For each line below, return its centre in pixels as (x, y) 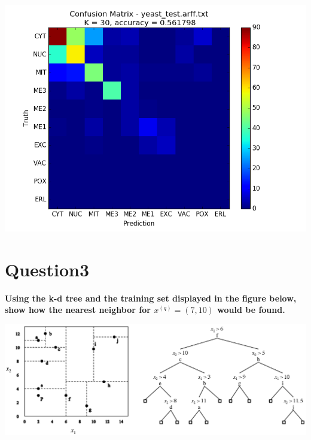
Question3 (47, 269)
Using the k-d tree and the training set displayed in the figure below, (151, 298)
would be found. (251, 310)
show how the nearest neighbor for (78, 310)
